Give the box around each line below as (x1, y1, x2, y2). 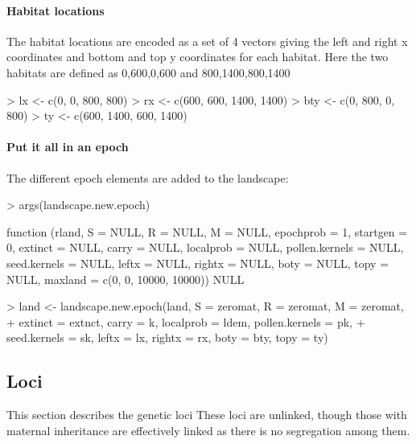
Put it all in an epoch (6, 138, 129, 155)
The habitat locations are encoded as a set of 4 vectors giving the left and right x (6, 32, 408, 49)
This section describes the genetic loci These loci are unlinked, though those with (6, 406, 407, 423)
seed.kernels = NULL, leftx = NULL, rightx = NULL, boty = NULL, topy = (6, 254, 389, 271)
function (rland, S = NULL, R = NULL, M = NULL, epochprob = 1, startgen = (6, 223, 408, 240)
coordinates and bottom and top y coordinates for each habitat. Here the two (6, 48, 389, 65)
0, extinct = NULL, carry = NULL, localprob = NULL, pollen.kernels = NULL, (6, 239, 404, 256)
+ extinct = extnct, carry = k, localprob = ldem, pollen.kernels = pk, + (6, 313, 365, 330)
